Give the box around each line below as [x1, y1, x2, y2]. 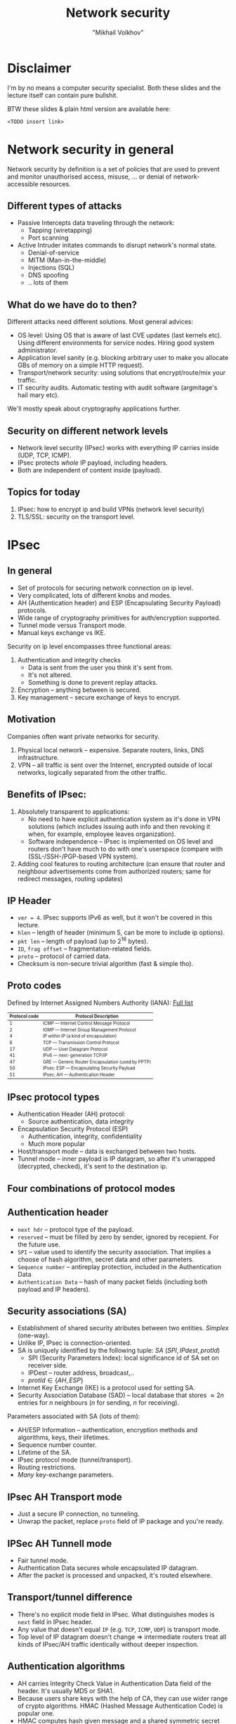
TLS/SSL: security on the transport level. [17, 512, 136, 521]
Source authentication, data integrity [27, 1117, 134, 1126]
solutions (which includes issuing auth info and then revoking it [27, 822, 211, 830]
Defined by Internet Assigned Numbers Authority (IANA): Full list [7, 998, 193, 1007]
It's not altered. [27, 670, 72, 679]
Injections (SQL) [27, 264, 75, 272]
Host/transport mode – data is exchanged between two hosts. [17, 1147, 197, 1156]
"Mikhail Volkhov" [92, 28, 144, 37]
